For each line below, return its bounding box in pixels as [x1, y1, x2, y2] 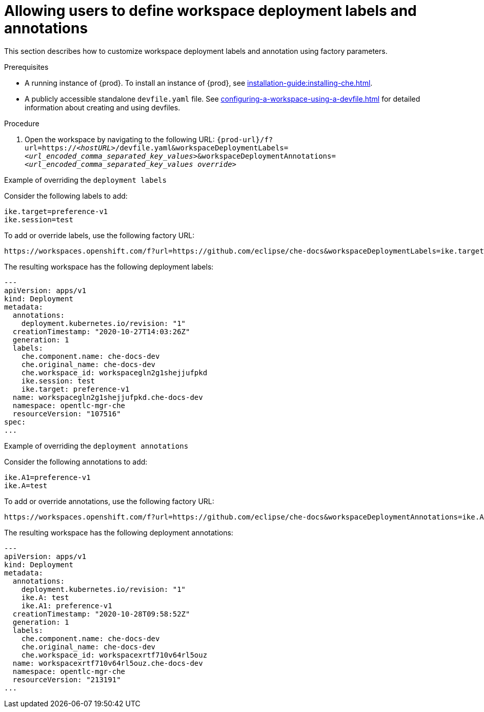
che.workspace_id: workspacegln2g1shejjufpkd [21, 368, 208, 377]
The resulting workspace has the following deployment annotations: [4, 528, 233, 537]
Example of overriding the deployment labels [4, 175, 167, 184]
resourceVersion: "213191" [12, 675, 121, 684]
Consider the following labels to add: [4, 191, 128, 200]
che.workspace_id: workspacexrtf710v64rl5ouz [21, 650, 208, 659]
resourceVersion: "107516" [12, 409, 121, 418]
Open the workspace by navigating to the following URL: [25, 134, 215, 144]
